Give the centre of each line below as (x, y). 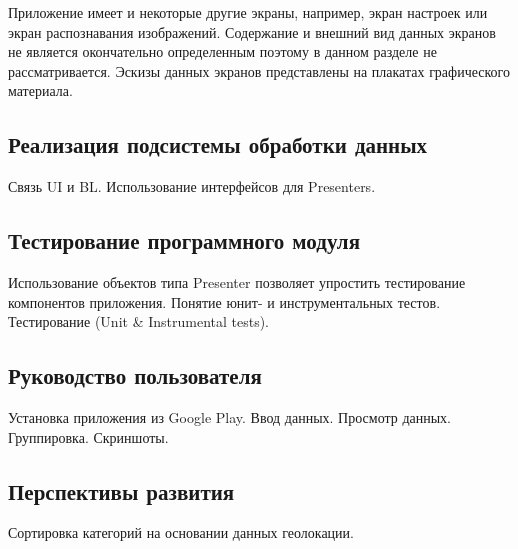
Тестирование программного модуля (184, 240)
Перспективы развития (121, 490)
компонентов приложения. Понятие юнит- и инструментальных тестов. (224, 301)
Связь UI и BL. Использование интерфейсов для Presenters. (192, 186)
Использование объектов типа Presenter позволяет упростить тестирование (237, 281)
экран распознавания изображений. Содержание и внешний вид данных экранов (252, 31)
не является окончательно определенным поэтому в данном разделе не (222, 51)
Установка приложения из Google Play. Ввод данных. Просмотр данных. (230, 416)
